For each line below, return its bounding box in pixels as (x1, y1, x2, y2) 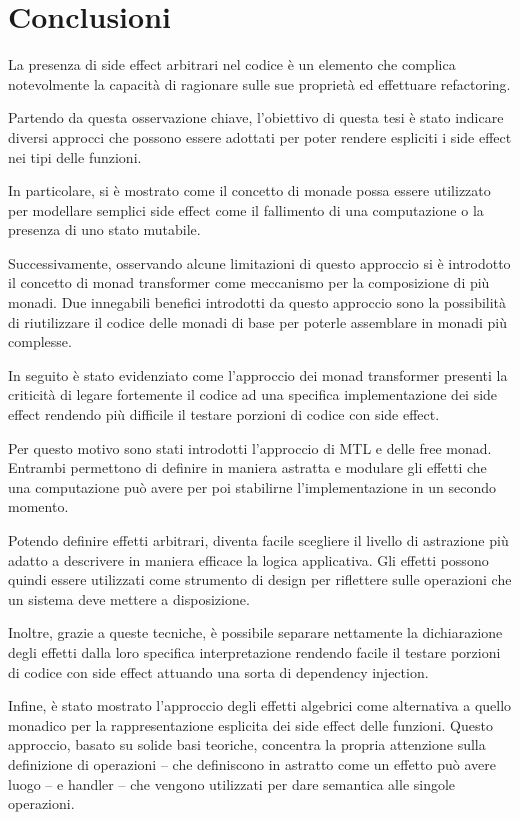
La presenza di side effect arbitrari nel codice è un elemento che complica (8, 54, 456, 75)
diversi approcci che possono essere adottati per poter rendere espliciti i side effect (8, 126, 512, 147)
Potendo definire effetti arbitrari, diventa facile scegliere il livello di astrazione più (8, 530, 509, 550)
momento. (8, 496, 69, 517)
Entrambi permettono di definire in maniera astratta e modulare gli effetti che (8, 457, 487, 478)
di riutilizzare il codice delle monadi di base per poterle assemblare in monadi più (8, 311, 507, 332)
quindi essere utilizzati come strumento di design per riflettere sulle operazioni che (8, 569, 512, 590)
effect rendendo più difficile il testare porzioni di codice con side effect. (8, 404, 440, 425)
